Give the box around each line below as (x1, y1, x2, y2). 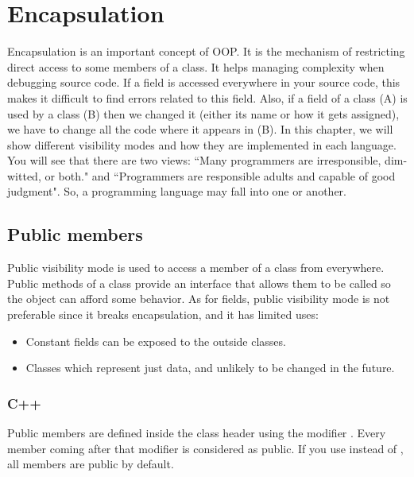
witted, (7, 167, 41, 184)
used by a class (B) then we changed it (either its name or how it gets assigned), (7, 105, 400, 122)
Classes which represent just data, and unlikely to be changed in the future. (25, 359, 395, 376)
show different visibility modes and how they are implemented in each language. (7, 136, 397, 153)
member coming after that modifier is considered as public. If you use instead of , (7, 440, 404, 456)
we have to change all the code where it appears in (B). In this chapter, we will (7, 121, 393, 138)
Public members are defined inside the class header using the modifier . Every (7, 425, 386, 441)
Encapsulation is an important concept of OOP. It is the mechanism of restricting (7, 43, 405, 60)
